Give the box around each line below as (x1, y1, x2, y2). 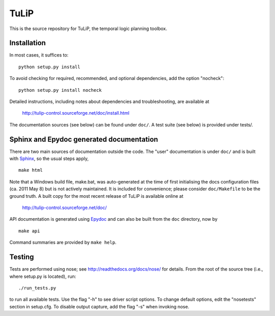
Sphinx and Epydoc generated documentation (9, 135, 158, 144)
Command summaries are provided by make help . (9, 240, 117, 246)
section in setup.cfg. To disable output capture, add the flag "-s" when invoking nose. (9, 303, 189, 309)
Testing (9, 253, 34, 261)
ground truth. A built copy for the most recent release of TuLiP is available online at (9, 193, 183, 199)
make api (18, 228, 40, 234)
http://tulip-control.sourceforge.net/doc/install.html (22, 110, 130, 116)
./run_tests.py (18, 285, 57, 291)
